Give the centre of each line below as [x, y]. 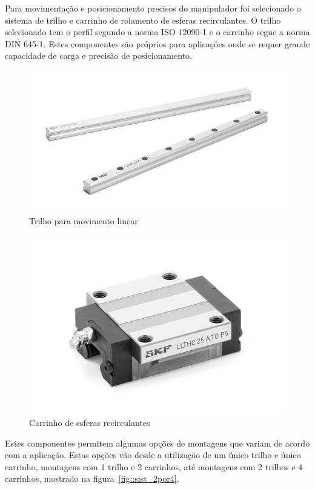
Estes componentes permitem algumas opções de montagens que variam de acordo [157, 443]
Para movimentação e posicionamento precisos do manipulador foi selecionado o [153, 8]
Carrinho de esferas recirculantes [90, 423]
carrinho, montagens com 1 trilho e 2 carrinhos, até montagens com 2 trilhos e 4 [154, 466]
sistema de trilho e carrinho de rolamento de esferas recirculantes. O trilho [143, 20]
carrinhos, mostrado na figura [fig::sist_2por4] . [92, 478]
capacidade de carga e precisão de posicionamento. [98, 55]
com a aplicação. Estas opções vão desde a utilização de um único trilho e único [153, 455]
